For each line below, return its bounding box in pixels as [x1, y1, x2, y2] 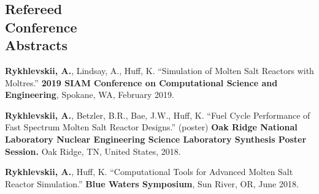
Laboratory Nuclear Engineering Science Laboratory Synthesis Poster [5, 132, 307, 145]
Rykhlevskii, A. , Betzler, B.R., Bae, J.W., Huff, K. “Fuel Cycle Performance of [5, 108, 310, 121]
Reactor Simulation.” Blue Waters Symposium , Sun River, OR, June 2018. [5, 177, 299, 190]
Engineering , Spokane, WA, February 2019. [5, 88, 174, 101]
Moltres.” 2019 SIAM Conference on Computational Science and [5, 76, 278, 89]
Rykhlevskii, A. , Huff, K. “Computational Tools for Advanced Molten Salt [5, 165, 293, 178]
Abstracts [5, 35, 67, 54]
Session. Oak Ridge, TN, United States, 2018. [5, 144, 181, 157]
